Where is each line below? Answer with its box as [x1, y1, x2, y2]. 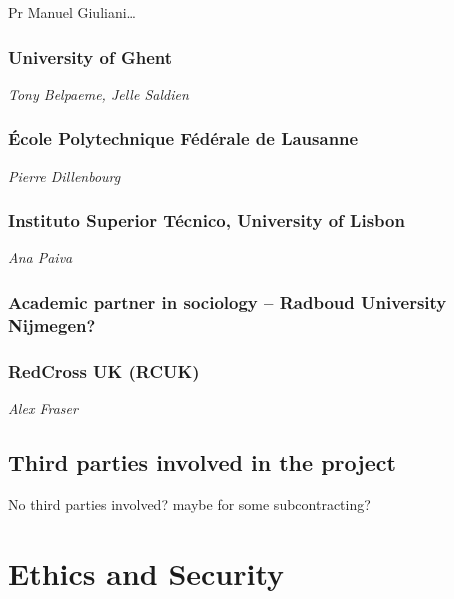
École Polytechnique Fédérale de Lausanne [8, 126, 359, 151]
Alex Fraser [8, 398, 78, 419]
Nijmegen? [8, 312, 96, 337]
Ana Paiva [8, 247, 73, 268]
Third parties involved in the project [8, 447, 396, 477]
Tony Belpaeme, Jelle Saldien [8, 83, 189, 104]
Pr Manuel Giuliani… [8, 2, 136, 22]
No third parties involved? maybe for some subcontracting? [8, 493, 371, 514]
